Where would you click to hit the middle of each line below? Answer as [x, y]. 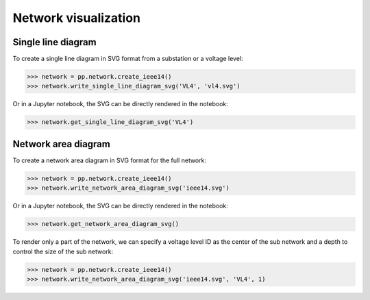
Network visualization [76, 18]
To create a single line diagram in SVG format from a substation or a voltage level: [128, 59]
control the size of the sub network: [63, 251]
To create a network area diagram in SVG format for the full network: [110, 160]
